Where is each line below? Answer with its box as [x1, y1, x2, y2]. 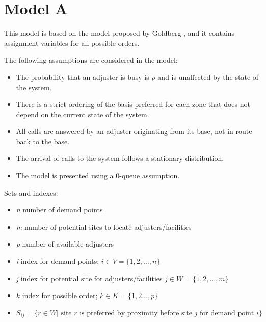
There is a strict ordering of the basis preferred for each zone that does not [16, 99, 250, 110]
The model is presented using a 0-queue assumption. [16, 170, 180, 181]
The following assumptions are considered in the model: [4, 55, 178, 65]
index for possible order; [22, 290, 98, 301]
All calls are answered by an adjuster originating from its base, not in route [16, 126, 252, 137]
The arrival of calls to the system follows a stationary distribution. [16, 153, 224, 164]
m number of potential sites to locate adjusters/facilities [16, 221, 192, 232]
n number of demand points [16, 204, 103, 215]
